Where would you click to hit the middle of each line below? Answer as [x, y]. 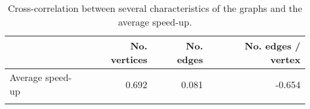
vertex [285, 59]
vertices [129, 59]
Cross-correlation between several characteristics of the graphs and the [155, 8]
